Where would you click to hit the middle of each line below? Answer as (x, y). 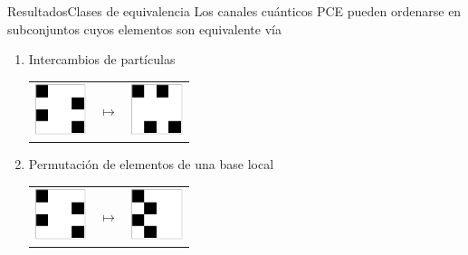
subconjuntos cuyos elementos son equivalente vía (144, 28)
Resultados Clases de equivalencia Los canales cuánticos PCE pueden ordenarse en (234, 11)
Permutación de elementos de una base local (151, 164)
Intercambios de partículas (102, 59)
